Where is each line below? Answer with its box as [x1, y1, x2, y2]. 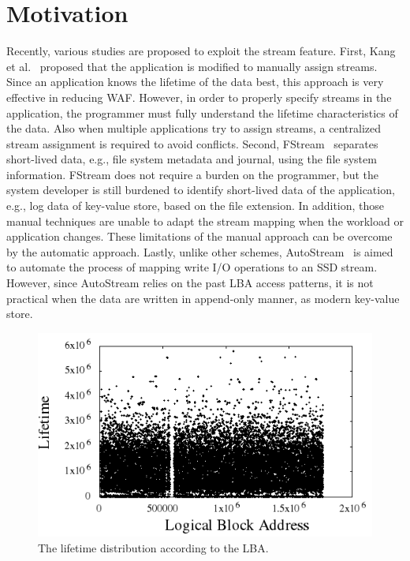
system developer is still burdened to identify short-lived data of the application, [6, 181, 395, 198]
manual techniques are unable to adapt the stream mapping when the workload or [6, 212, 404, 229]
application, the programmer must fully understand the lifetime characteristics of [6, 104, 398, 121]
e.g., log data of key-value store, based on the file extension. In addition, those [6, 197, 385, 214]
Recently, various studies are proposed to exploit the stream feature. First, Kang [6, 43, 396, 59]
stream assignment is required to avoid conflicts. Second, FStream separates [6, 135, 378, 151]
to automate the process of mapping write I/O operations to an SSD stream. [6, 259, 378, 275]
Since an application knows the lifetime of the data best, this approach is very [6, 73, 384, 90]
